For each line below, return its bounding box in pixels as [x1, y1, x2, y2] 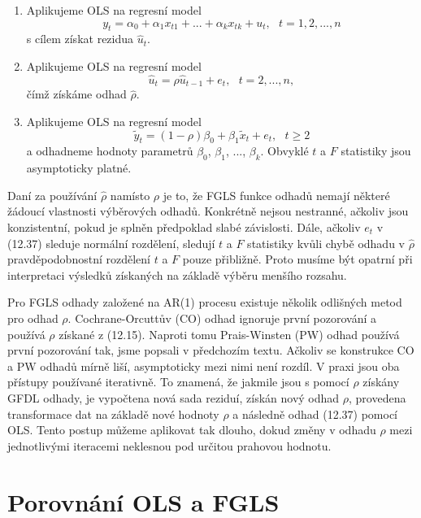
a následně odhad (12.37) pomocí [232, 405, 398, 422]
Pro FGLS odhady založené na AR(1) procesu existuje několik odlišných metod [7, 294, 402, 311]
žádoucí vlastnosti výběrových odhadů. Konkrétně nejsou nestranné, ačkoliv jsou [7, 202, 409, 220]
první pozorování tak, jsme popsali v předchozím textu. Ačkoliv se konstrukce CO [7, 342, 414, 359]
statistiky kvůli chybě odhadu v [247, 234, 405, 251]
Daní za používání [7, 186, 98, 203]
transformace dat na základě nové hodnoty [7, 405, 219, 422]
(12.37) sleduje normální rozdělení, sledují [7, 234, 215, 251]
